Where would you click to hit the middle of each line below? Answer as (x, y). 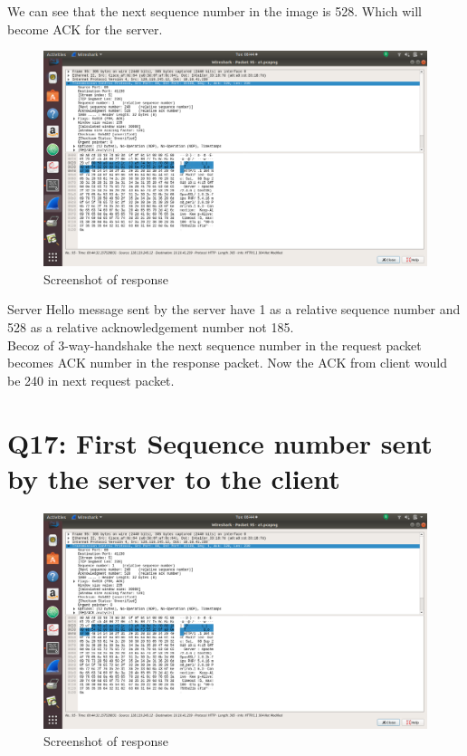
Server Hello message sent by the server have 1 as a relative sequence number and (234, 309)
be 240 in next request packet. (91, 380)
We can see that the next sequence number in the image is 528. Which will (214, 11)
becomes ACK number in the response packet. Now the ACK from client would (228, 363)
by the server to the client (174, 478)
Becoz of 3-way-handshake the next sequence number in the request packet (214, 345)
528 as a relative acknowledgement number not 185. (151, 327)
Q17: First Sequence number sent (220, 442)
